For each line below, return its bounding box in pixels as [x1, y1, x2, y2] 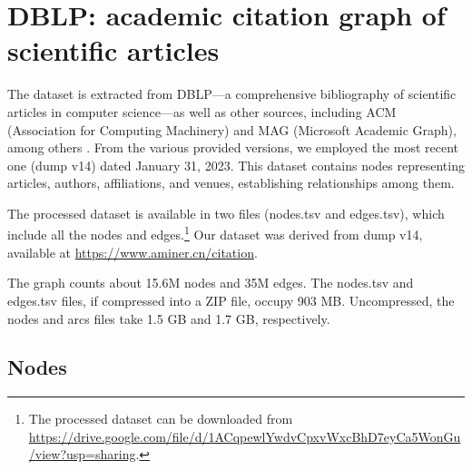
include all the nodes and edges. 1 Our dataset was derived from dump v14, [7, 222, 423, 244]
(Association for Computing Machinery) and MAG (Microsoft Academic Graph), [7, 120, 457, 139]
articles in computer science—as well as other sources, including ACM [7, 102, 397, 121]
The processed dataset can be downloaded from [28, 409, 293, 428]
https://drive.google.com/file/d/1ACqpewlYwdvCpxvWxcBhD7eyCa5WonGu [28, 426, 461, 446]
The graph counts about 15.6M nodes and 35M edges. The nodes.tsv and [7, 273, 414, 292]
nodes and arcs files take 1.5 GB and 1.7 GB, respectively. [7, 308, 330, 328]
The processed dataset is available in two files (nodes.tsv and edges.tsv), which [7, 203, 445, 222]
